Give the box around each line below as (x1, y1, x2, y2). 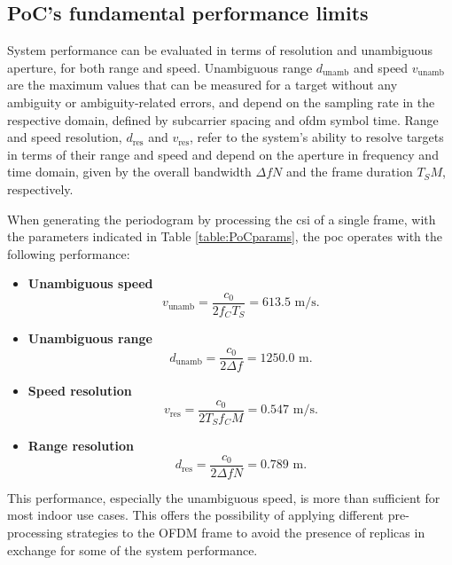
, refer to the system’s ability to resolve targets (190, 128, 444, 146)
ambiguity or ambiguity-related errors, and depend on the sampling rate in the (7, 92, 435, 111)
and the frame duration (285, 162, 413, 181)
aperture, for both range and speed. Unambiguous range (7, 58, 313, 76)
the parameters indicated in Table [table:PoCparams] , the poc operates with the (7, 227, 443, 246)
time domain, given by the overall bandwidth (7, 162, 252, 181)
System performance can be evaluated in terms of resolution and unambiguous (7, 41, 433, 59)
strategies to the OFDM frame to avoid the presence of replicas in (66, 523, 425, 542)
